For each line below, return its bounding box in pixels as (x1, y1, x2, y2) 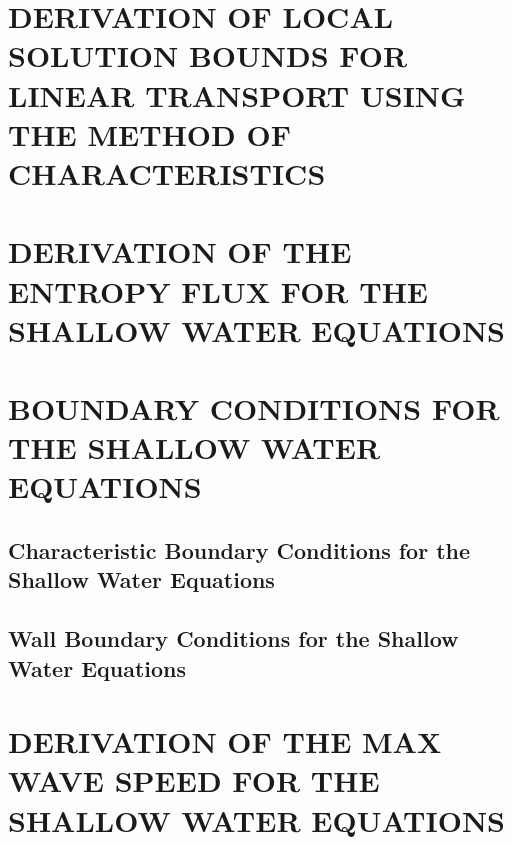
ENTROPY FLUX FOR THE (8, 270, 429, 311)
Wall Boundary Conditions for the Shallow (8, 623, 459, 654)
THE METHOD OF (8, 113, 291, 154)
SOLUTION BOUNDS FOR (8, 35, 408, 76)
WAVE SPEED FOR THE (8, 760, 380, 801)
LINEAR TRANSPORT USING (8, 74, 466, 115)
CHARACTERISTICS (8, 152, 326, 193)
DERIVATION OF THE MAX (8, 721, 442, 762)
